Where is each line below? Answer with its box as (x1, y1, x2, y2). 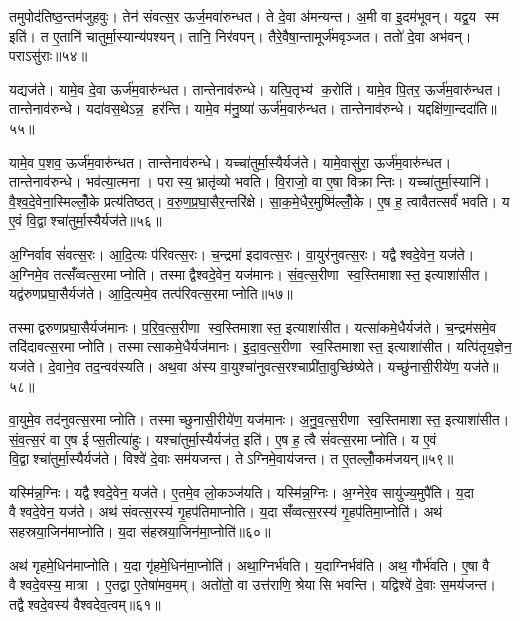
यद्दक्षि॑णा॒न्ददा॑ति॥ (417, 98, 497, 119)
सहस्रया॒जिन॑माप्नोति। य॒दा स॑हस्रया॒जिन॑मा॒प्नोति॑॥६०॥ (9, 521, 271, 542)
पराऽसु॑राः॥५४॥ (9, 45, 88, 66)
